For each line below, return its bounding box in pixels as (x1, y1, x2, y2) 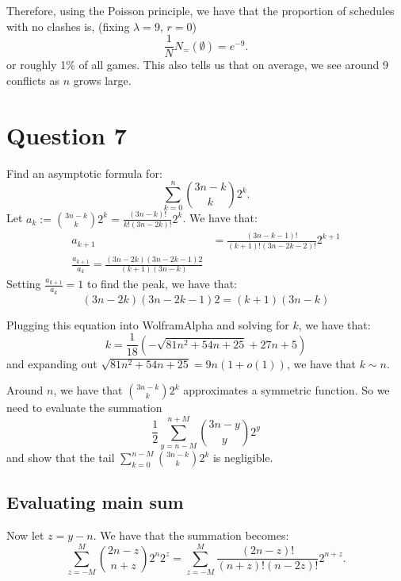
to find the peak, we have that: (86, 275, 237, 292)
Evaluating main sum (6, 490, 184, 514)
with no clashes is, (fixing (6, 17, 130, 34)
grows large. (73, 71, 132, 88)
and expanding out (6, 355, 97, 371)
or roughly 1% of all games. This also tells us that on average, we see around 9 (6, 56, 389, 73)
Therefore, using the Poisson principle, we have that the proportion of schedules (6, 2, 395, 18)
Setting (6, 275, 41, 292)
